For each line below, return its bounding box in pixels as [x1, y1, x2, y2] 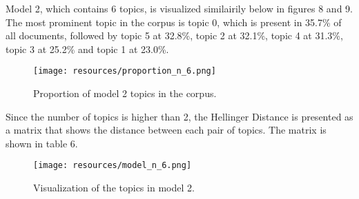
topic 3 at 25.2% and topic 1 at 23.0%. [6, 41, 169, 56]
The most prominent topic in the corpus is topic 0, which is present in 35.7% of [6, 14, 342, 29]
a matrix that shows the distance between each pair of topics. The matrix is [6, 123, 327, 137]
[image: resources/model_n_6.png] [33, 160, 192, 171]
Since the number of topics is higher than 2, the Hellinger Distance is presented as [6, 109, 353, 123]
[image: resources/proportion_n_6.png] [33, 66, 216, 76]
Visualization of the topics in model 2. [33, 180, 195, 195]
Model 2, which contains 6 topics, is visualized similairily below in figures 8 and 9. [6, 1, 353, 15]
